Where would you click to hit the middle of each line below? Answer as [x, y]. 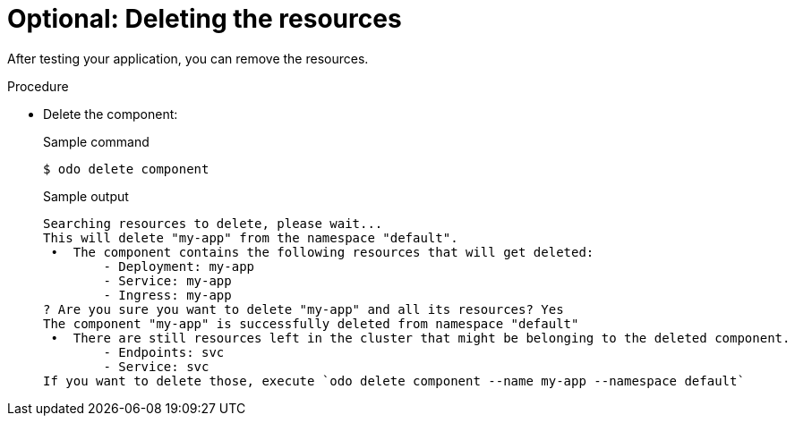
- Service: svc [156, 366]
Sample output [86, 196]
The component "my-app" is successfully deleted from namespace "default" [311, 323]
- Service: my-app [167, 280]
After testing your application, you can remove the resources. [188, 58]
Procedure [38, 86]
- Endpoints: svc [164, 352]
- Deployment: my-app [179, 266]
